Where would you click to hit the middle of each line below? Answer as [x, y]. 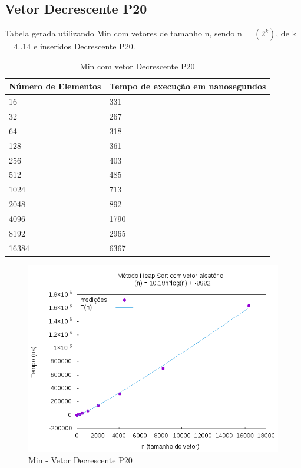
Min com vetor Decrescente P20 [137, 66]
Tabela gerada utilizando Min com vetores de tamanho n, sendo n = [128, 33]
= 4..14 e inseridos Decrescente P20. [70, 46]
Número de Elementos [55, 86]
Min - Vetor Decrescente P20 [80, 460]
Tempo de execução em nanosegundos [188, 86]
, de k [286, 33]
